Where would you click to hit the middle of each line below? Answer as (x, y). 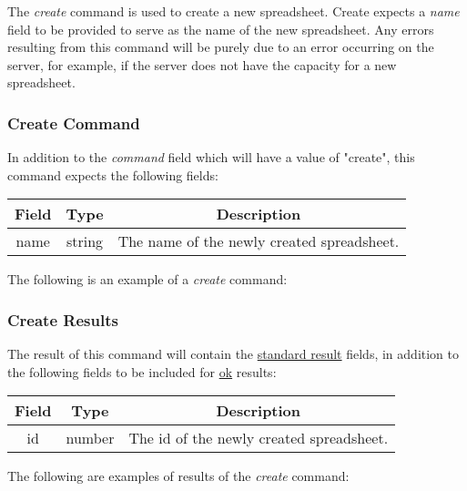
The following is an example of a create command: (147, 279)
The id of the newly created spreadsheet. (259, 438)
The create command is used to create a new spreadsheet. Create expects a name (233, 11)
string (85, 241)
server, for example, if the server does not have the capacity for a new (202, 64)
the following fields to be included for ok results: (142, 371)
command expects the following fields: (113, 174)
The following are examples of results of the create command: (178, 476)
